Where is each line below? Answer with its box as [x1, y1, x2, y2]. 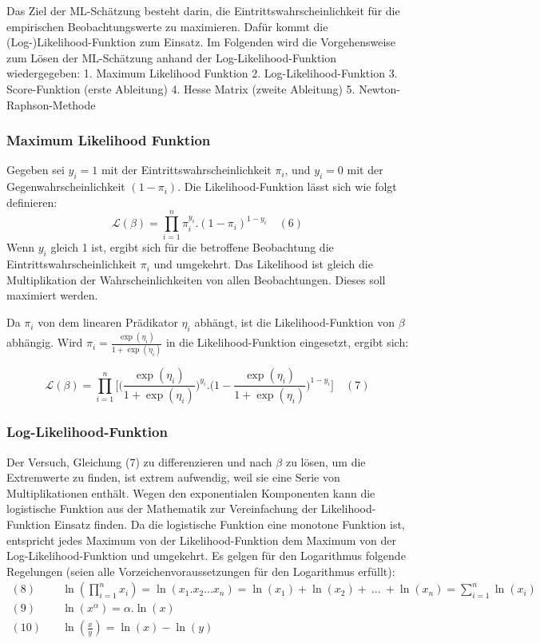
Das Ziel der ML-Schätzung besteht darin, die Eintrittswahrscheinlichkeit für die [6, 2, 400, 18]
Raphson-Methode [6, 96, 96, 113]
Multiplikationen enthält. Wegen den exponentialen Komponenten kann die [6, 484, 375, 501]
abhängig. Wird [6, 334, 83, 351]
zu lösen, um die [285, 453, 366, 470]
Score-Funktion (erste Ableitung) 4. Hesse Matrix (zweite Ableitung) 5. [6, 80, 355, 97]
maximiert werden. [6, 287, 98, 304]
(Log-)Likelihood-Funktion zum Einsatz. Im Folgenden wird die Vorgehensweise [6, 34, 396, 50]
